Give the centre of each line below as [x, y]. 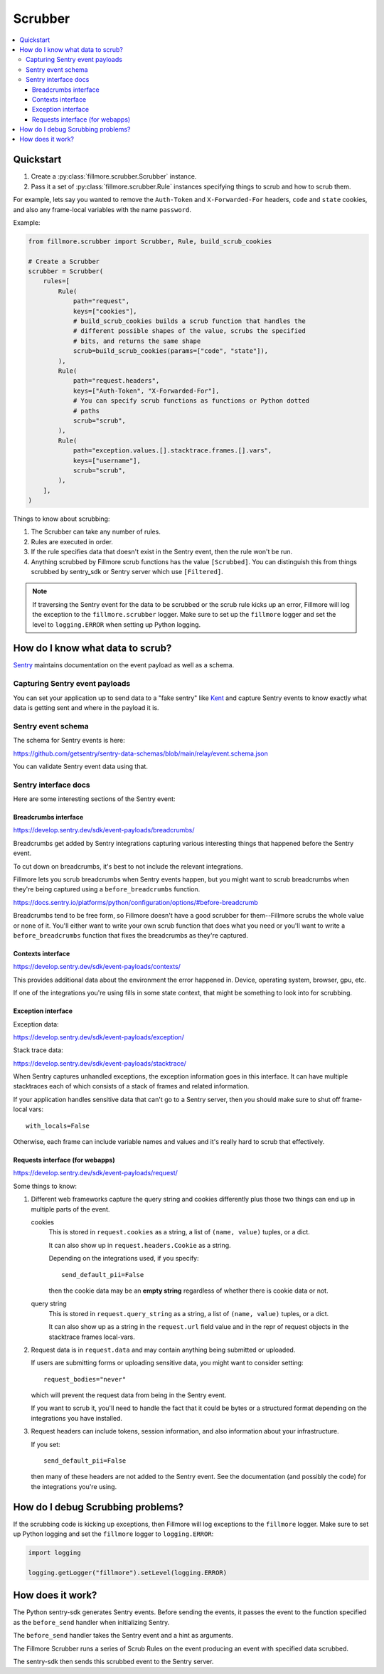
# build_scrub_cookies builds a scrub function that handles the [189, 321]
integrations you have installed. [76, 1418]
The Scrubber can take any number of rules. [96, 532]
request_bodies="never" [85, 1379]
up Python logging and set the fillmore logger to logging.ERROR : [113, 1534]
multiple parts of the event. [70, 1209]
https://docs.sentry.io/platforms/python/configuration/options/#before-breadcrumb [136, 902]
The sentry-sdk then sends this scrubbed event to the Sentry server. [113, 1661]
